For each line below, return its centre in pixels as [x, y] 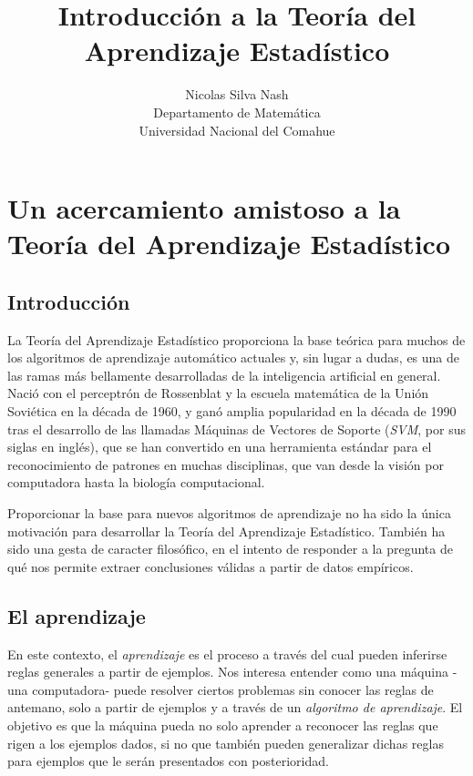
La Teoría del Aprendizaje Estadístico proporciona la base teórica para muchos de [236, 339]
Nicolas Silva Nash [237, 94]
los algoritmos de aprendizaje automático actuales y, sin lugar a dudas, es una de [234, 357]
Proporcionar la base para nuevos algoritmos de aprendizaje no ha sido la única [229, 513]
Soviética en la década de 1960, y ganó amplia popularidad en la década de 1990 [232, 411]
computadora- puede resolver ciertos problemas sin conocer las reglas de [233, 689]
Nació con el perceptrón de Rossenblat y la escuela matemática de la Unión [218, 393]
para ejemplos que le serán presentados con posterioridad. [168, 761]
